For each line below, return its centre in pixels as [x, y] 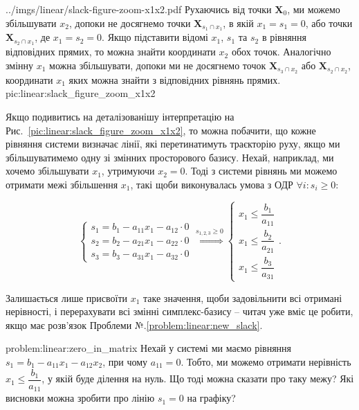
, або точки [329, 23]
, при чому [125, 362]
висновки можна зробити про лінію [80, 398]
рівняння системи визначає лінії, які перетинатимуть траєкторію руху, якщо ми [173, 144]
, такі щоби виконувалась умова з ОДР [212, 184]
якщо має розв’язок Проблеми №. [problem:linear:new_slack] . [134, 324]
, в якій [238, 23]
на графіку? [211, 398]
